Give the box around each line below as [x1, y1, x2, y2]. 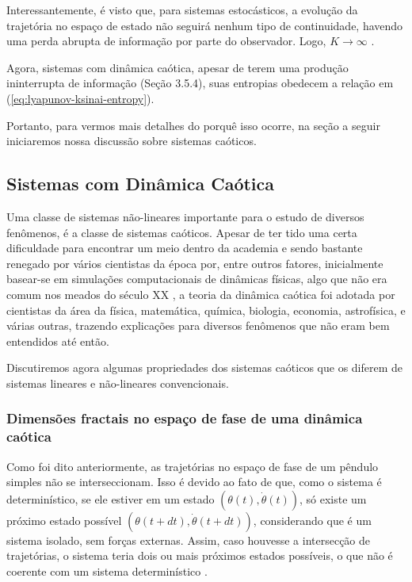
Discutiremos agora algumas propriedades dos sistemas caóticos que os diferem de [6, 359, 403, 376]
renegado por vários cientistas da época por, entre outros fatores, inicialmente [6, 255, 383, 271]
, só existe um [299, 490, 367, 507]
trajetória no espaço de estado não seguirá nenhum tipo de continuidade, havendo [6, 17, 403, 33]
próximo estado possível [6, 511, 122, 528]
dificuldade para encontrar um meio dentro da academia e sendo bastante [6, 239, 363, 256]
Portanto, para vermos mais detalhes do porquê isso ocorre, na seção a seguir [6, 117, 380, 133]
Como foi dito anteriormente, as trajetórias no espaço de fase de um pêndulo [6, 458, 379, 474]
